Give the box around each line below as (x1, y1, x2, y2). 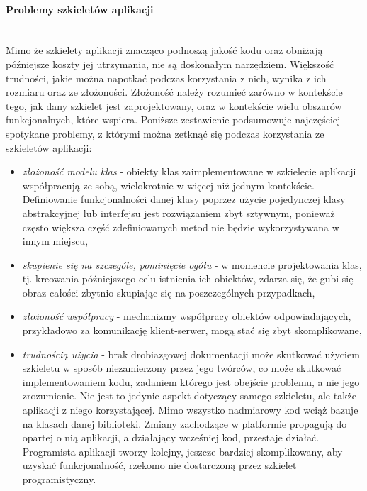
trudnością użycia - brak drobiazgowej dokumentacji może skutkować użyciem (22, 346, 360, 361)
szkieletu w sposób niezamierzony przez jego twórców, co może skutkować (22, 360, 341, 375)
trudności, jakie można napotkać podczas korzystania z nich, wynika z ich (6, 70, 327, 85)
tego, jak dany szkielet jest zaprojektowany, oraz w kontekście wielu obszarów (6, 98, 342, 113)
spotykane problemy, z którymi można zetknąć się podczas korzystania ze (6, 126, 324, 140)
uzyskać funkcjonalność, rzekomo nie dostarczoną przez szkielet (22, 458, 297, 473)
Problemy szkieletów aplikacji (6, 1, 154, 16)
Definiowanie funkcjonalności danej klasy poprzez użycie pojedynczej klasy (22, 192, 346, 206)
